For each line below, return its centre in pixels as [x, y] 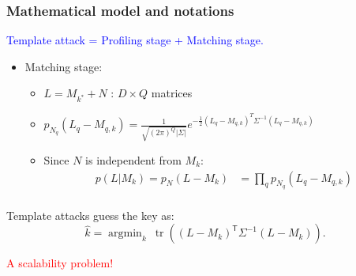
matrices [172, 93]
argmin [125, 234]
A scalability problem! [60, 263]
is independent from [133, 159]
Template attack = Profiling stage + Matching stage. [135, 40]
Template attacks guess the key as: [90, 215]
